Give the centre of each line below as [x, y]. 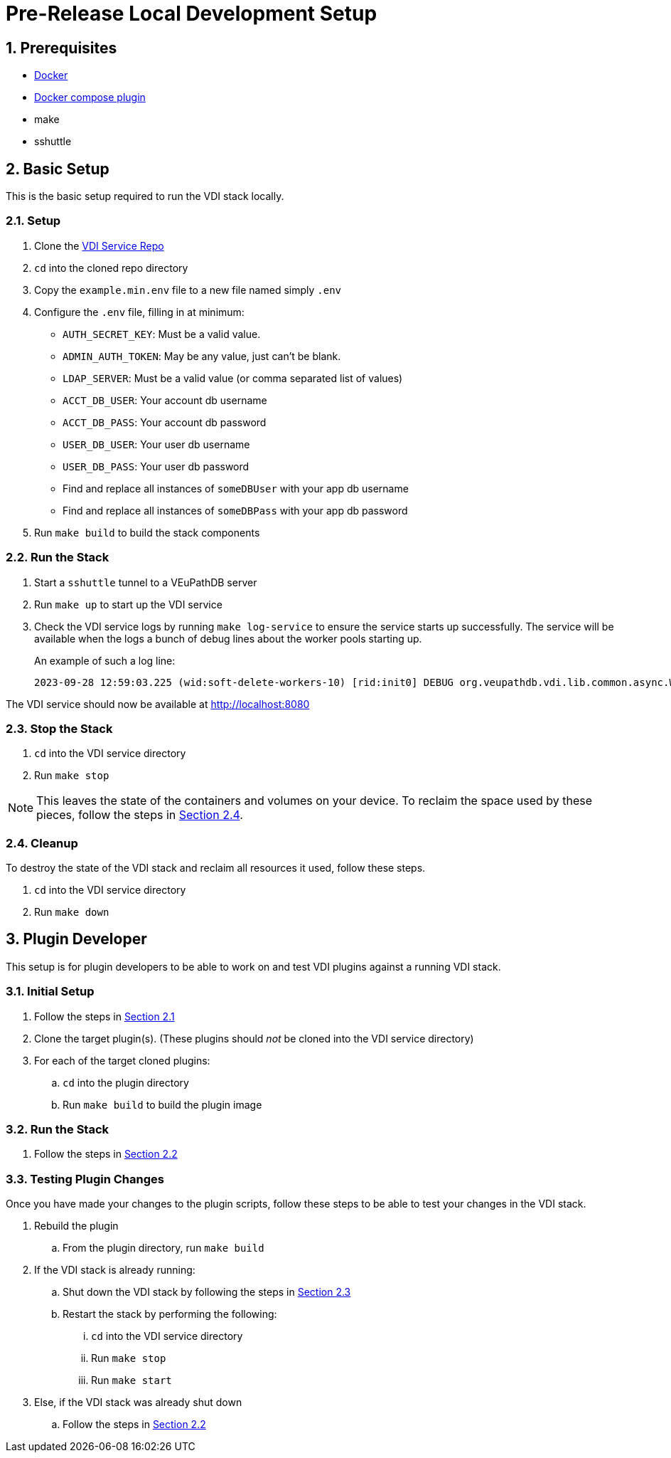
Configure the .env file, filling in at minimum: [139, 312]
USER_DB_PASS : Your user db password [156, 466]
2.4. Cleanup [42, 843]
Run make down [72, 912]
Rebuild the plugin [76, 1226]
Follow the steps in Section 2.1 [104, 1016]
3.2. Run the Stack [58, 1129]
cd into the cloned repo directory [111, 268]
